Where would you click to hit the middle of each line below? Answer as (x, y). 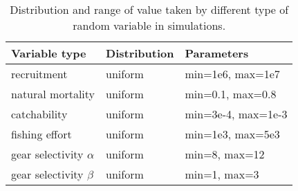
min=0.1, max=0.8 (231, 94)
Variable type (49, 53)
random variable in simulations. (149, 25)
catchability (39, 114)
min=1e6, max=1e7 (232, 74)
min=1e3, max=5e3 (232, 134)
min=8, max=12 (225, 154)
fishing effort (41, 134)
